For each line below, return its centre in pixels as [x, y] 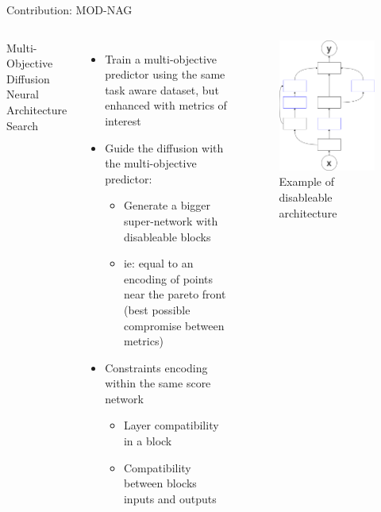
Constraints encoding [156, 367]
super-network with [171, 220]
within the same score [158, 383]
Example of [306, 181]
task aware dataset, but [162, 89]
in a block [148, 441]
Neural [23, 94]
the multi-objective [151, 163]
